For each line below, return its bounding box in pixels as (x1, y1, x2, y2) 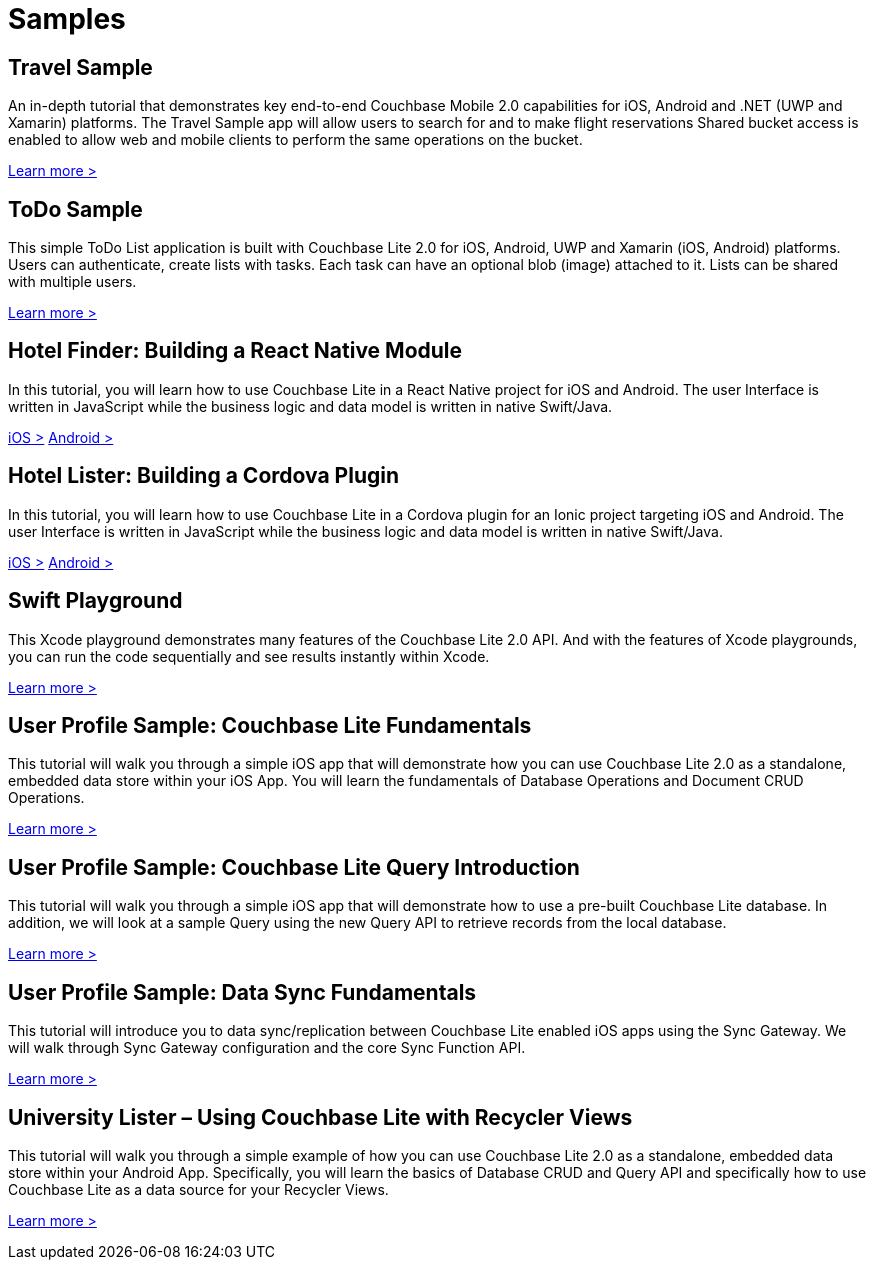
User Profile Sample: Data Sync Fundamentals (8, 979, 477, 1005)
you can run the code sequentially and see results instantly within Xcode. (8, 647, 490, 665)
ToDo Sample (8, 196, 143, 222)
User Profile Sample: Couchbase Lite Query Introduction (8, 854, 580, 880)
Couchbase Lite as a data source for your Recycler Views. (8, 1180, 389, 1198)
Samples (8, 2, 126, 36)
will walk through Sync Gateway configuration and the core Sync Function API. (8, 1039, 526, 1057)
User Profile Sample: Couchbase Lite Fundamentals (8, 712, 532, 738)
